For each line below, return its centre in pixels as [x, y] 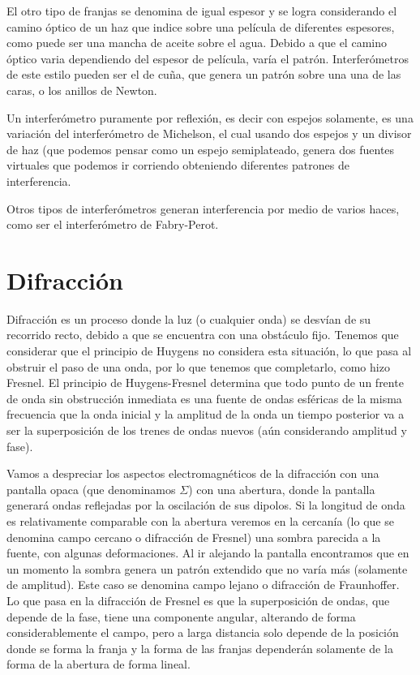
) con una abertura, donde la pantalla [282, 489]
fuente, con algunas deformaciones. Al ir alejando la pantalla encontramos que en [208, 553]
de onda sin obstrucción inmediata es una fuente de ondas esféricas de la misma [204, 398]
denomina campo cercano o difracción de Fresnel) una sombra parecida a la [194, 537]
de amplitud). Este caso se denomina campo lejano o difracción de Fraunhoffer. [203, 585]
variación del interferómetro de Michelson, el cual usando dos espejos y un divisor [209, 133]
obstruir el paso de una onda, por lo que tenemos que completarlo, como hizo [198, 366]
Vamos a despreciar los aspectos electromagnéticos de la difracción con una [193, 473]
